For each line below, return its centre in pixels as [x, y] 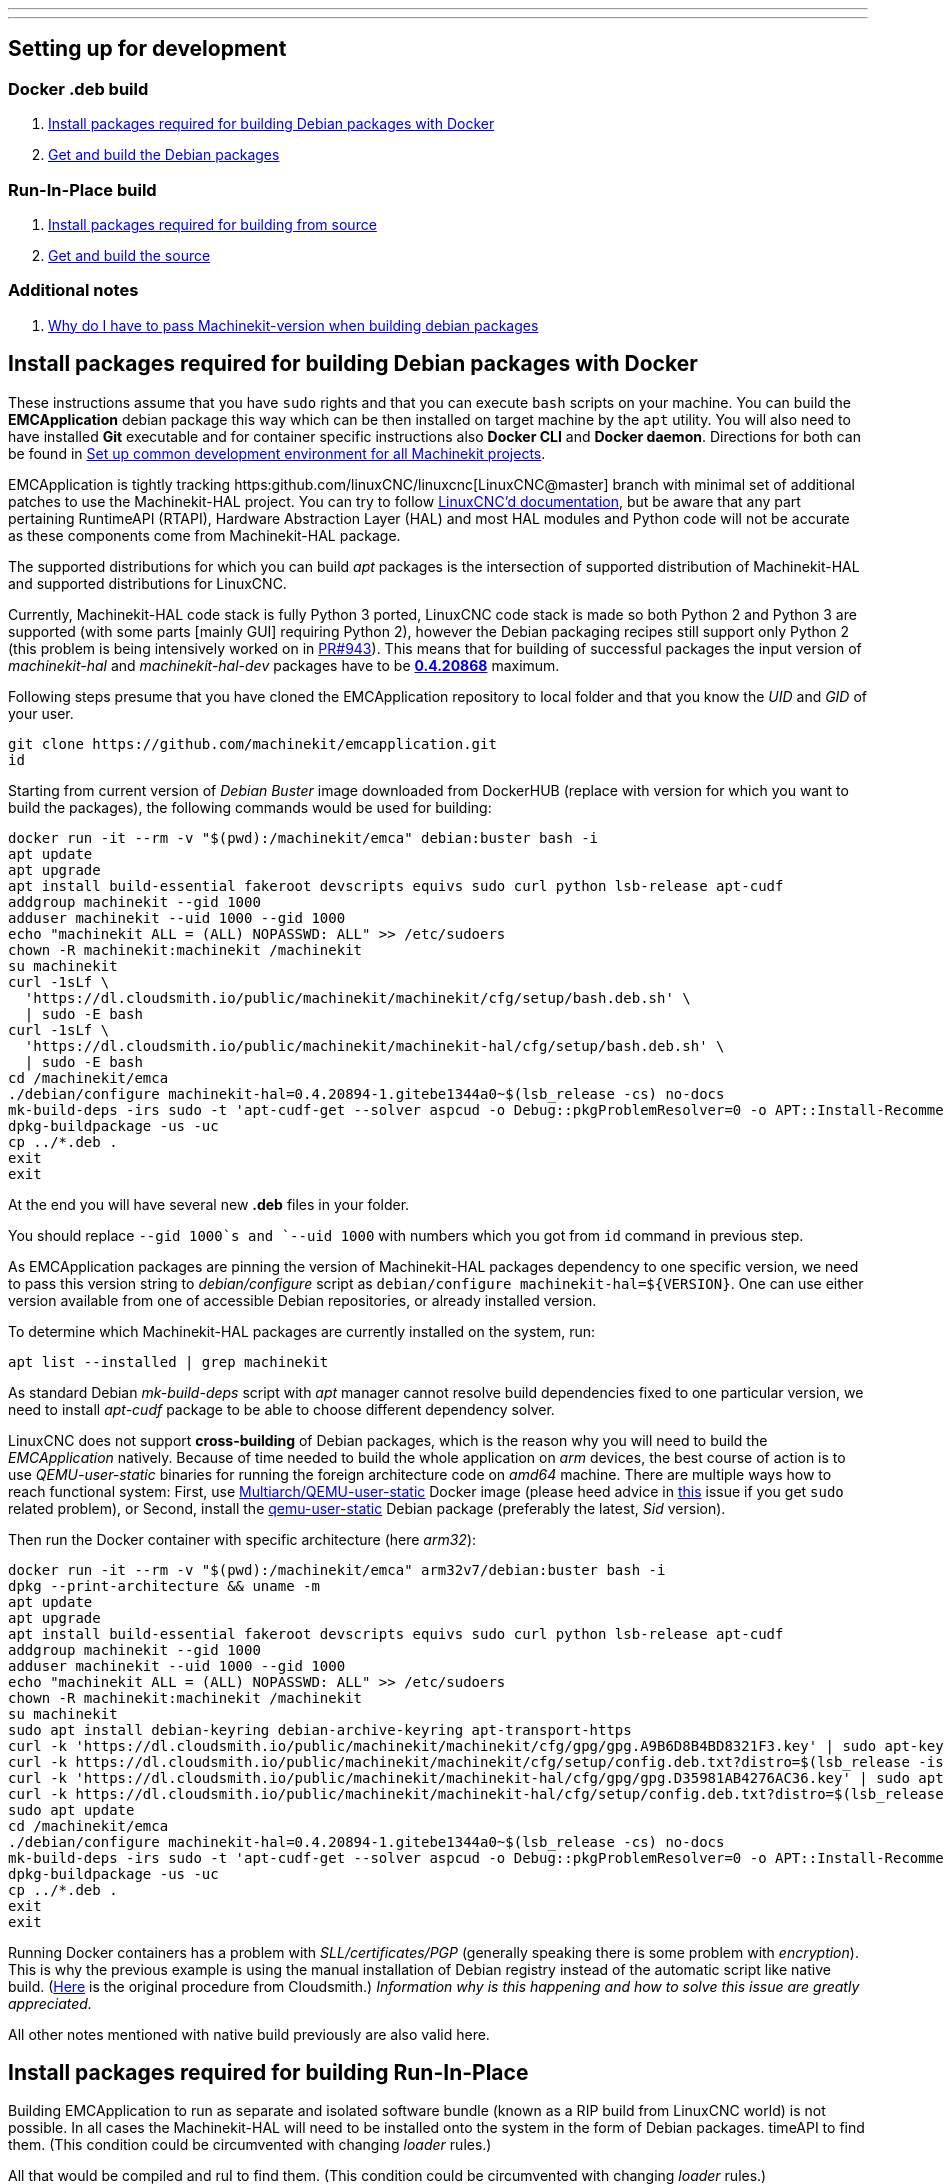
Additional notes [73, 290]
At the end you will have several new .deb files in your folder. [209, 1204]
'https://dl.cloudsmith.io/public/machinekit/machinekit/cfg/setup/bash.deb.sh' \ [357, 997]
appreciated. [50, 2003]
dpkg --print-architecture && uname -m [164, 1585]
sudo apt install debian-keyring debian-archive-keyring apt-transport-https [320, 1729]
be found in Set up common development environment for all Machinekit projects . [277, 453]
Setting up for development [147, 49]
